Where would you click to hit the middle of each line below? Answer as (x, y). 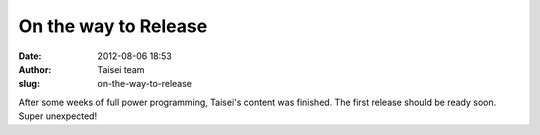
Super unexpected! (58, 116)
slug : (29, 84)
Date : (30, 56)
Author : (35, 69)
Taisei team (121, 69)
